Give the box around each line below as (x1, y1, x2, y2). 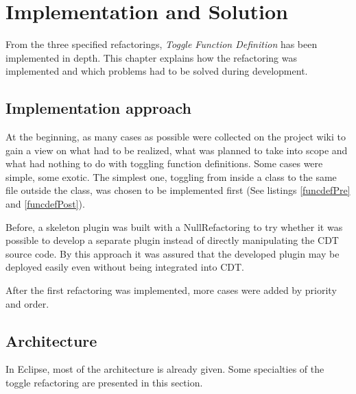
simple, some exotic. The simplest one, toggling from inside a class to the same (5, 169, 337, 184)
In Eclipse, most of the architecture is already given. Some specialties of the (5, 362, 324, 376)
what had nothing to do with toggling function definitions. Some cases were (5, 156, 323, 171)
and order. (5, 296, 49, 310)
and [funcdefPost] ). (5, 197, 85, 211)
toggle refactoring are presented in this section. (5, 375, 203, 390)
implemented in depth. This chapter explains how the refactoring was (5, 50, 298, 64)
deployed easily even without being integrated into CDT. (5, 260, 244, 274)
